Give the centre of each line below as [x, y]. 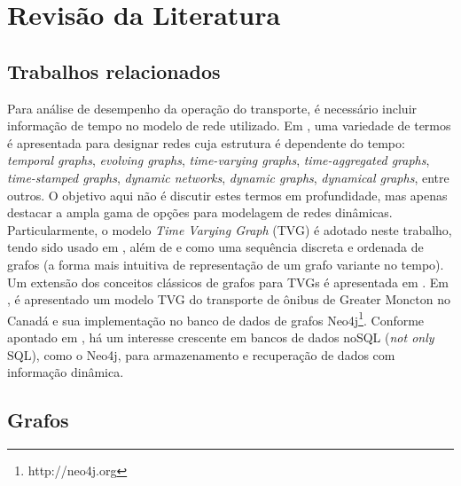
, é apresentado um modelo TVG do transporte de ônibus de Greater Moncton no [229, 299]
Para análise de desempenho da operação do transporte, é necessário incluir [212, 108]
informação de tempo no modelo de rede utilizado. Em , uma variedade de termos [229, 125]
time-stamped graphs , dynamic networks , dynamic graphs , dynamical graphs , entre [228, 177]
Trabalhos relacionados [114, 71]
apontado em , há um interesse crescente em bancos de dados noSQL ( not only [221, 337]
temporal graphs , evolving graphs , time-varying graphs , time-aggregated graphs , [219, 160]
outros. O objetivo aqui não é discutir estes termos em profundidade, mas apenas [227, 195]
